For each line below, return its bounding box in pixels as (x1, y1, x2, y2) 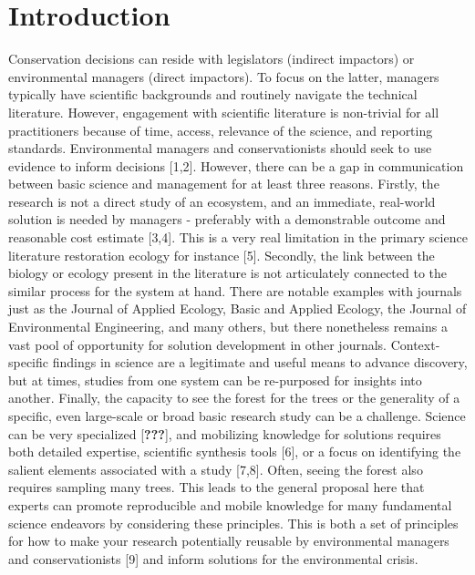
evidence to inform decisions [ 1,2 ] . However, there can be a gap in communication (8, 156, 464, 175)
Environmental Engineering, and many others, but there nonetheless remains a (8, 317, 448, 336)
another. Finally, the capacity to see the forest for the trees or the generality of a (8, 388, 460, 407)
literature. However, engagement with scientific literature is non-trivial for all (8, 102, 439, 121)
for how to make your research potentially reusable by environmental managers (8, 531, 449, 550)
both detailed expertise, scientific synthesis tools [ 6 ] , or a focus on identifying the (8, 442, 461, 461)
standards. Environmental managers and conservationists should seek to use (8, 139, 432, 158)
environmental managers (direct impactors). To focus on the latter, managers (8, 67, 439, 86)
